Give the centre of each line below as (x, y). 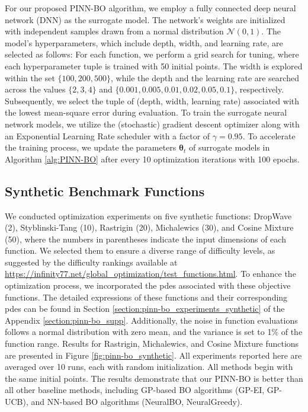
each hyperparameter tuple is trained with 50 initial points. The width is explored (154, 66)
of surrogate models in (229, 147)
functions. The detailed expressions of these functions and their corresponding (146, 297)
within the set (30, 77)
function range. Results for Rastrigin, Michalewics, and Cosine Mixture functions (152, 344)
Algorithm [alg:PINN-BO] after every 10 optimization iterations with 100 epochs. (152, 159)
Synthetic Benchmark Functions (105, 191)
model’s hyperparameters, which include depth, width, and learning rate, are (144, 42)
